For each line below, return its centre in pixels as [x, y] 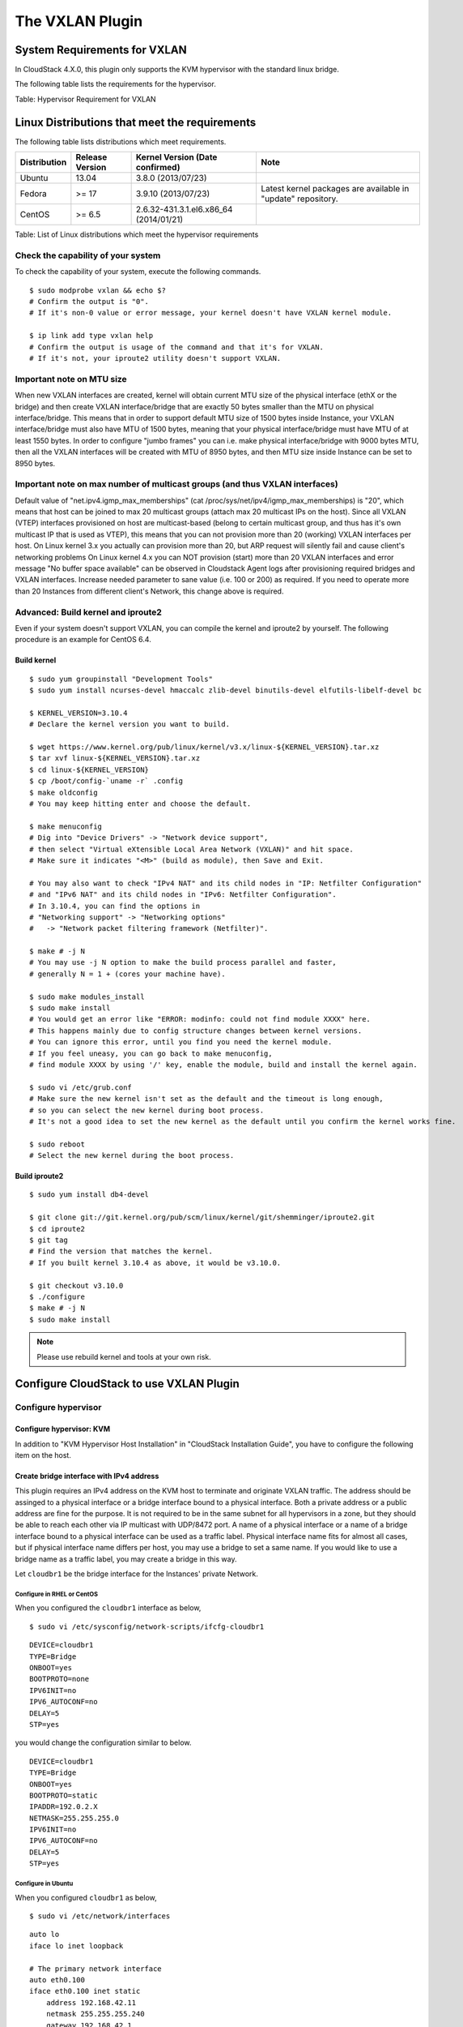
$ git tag [49, 1240]
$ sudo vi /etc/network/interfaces [100, 1916]
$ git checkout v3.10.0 [76, 1286]
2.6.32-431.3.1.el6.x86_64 [184, 209]
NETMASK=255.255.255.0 [74, 1818]
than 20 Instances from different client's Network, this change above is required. [149, 591]
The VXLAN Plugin [79, 21]
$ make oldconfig [64, 792]
